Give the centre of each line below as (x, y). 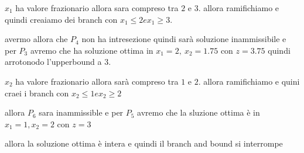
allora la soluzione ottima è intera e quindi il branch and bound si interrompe (144, 143)
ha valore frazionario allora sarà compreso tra (97, 81)
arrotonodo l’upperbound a (53, 62)
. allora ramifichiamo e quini (249, 81)
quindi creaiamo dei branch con (61, 19)
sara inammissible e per (81, 112)
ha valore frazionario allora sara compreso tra (97, 8)
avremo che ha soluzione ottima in (92, 50)
